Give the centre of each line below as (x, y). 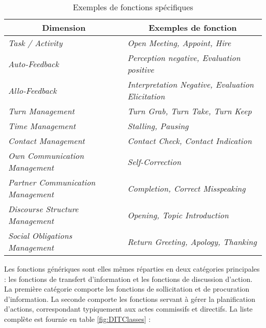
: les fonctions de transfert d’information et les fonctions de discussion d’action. (128, 279)
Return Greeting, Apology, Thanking (192, 241)
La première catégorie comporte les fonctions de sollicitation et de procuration (127, 289)
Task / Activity (35, 43)
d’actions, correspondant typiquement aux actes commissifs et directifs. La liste (128, 309)
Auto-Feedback (34, 64)
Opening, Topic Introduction (178, 215)
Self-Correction (154, 161)
